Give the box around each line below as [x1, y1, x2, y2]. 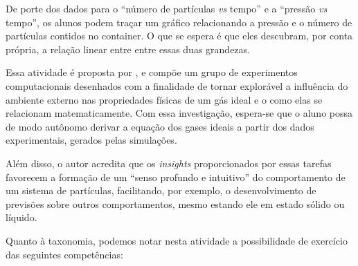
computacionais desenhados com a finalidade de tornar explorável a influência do [6, 78, 348, 93]
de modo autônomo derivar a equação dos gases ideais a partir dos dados [6, 119, 314, 133]
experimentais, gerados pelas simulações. [6, 133, 177, 147]
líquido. [6, 210, 37, 225]
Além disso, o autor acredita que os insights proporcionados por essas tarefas [6, 155, 332, 170]
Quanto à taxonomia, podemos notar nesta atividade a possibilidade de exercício [6, 233, 348, 247]
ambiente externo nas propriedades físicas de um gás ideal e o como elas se [6, 92, 323, 106]
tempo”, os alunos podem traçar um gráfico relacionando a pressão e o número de [6, 15, 352, 29]
